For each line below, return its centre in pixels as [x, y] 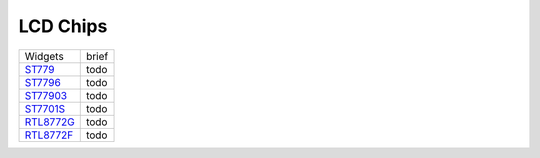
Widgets [44, 56]
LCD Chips [63, 26]
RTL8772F [49, 135]
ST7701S [45, 108]
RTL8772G [49, 122]
